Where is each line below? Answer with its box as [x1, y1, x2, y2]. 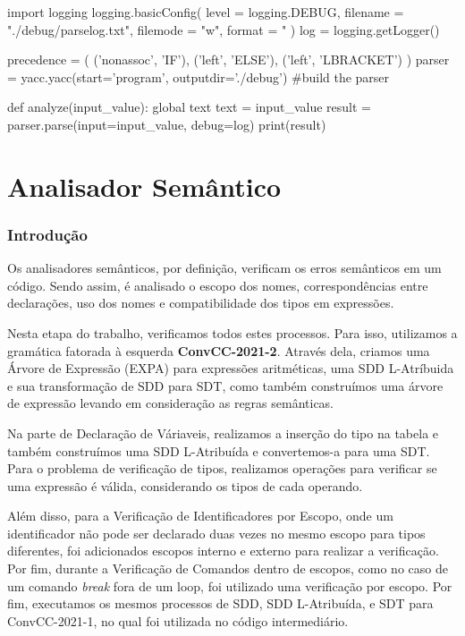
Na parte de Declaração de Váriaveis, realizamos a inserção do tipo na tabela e [7, 423, 439, 442]
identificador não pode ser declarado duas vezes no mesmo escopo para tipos [7, 523, 426, 542]
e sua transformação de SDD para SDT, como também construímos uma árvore [7, 376, 444, 394]
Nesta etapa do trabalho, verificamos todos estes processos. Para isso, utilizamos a [7, 323, 458, 342]
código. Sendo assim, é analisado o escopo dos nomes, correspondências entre [7, 276, 428, 294]
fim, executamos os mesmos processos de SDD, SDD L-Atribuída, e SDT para [7, 594, 434, 613]
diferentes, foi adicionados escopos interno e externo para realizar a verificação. [7, 541, 439, 560]
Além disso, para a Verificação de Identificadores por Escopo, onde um [7, 506, 393, 525]
